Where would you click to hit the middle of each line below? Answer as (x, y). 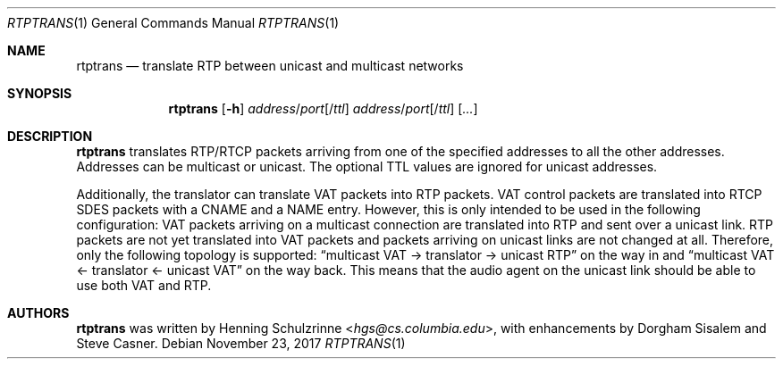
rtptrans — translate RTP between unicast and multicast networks (270, 66)
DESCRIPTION (50, 136)
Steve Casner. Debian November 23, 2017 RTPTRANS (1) (241, 343)
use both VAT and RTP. (144, 285)
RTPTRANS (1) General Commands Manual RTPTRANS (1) (173, 23)
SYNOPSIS (40, 93)
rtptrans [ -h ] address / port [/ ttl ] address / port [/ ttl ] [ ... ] (323, 108)
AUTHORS (38, 313)
